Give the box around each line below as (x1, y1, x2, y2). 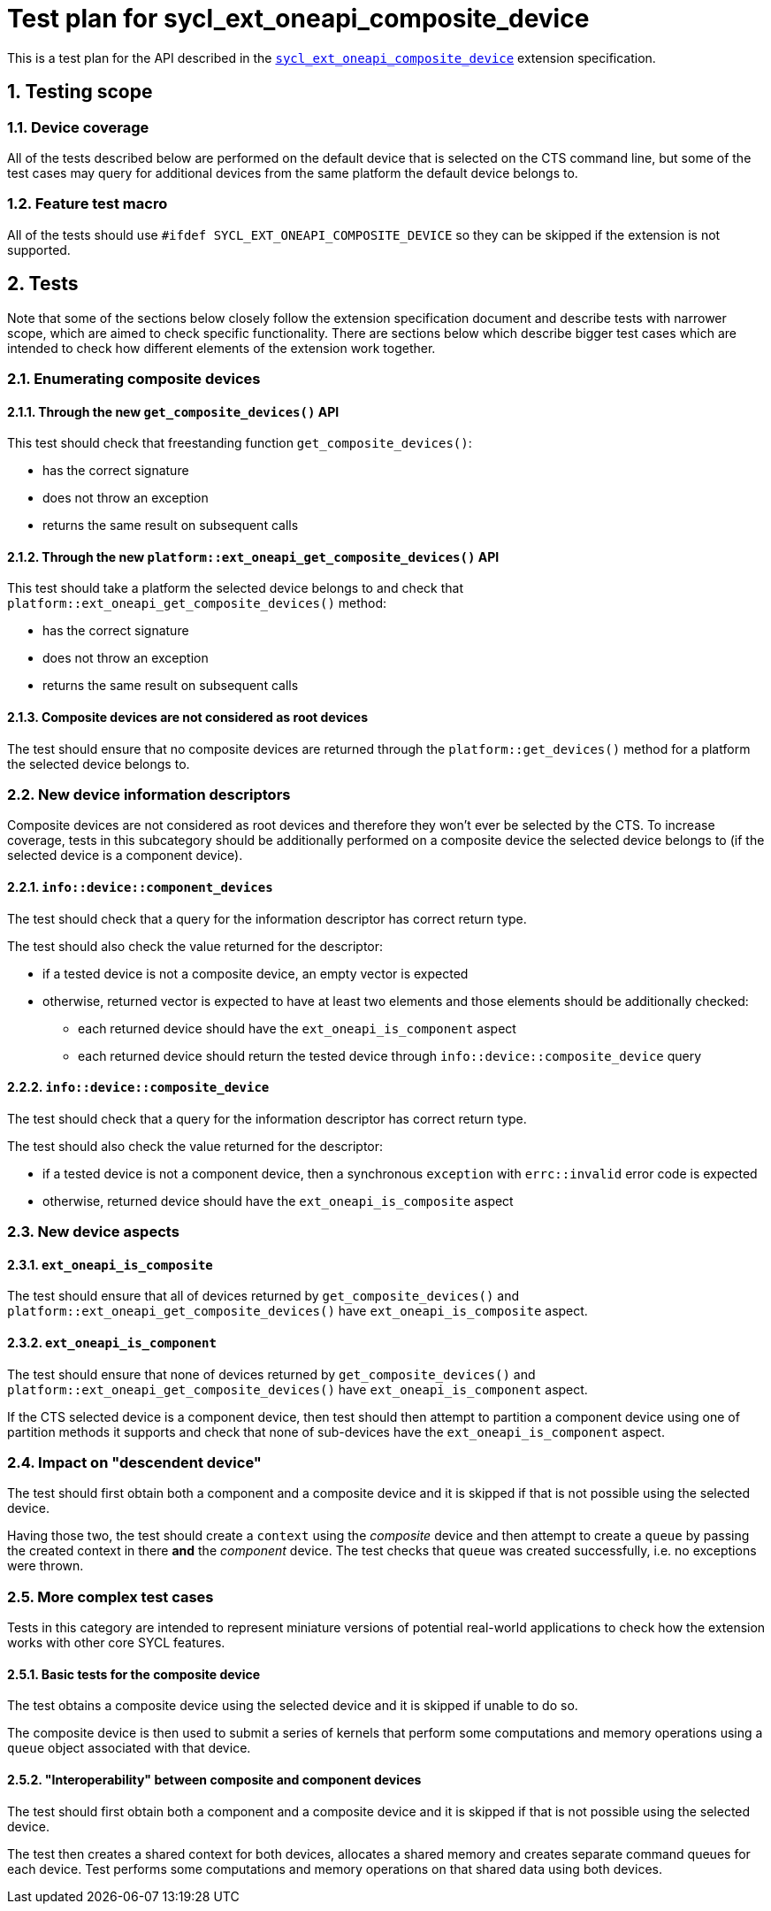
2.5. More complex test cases (7, 1587, 214, 1606)
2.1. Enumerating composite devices (7, 369, 261, 388)
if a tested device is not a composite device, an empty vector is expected (42, 965, 469, 981)
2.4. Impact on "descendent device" (7, 1453, 262, 1471)
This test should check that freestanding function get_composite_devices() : (7, 435, 472, 451)
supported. (7, 242, 71, 257)
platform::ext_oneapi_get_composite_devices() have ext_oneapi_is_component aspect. (7, 1381, 588, 1397)
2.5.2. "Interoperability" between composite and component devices (7, 1771, 422, 1787)
